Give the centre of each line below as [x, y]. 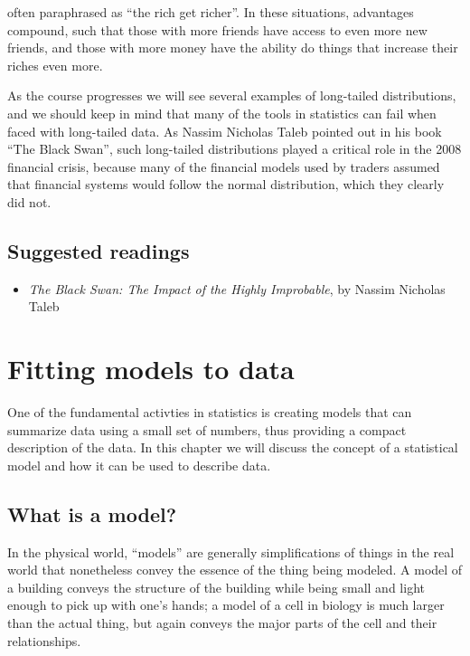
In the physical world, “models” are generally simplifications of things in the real [231, 551]
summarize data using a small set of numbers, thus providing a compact [207, 429]
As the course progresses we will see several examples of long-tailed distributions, [232, 95]
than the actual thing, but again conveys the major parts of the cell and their [222, 623]
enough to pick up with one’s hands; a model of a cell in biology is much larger [226, 605]
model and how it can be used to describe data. [139, 465]
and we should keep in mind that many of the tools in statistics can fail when [222, 113]
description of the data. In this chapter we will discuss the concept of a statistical [233, 447]
